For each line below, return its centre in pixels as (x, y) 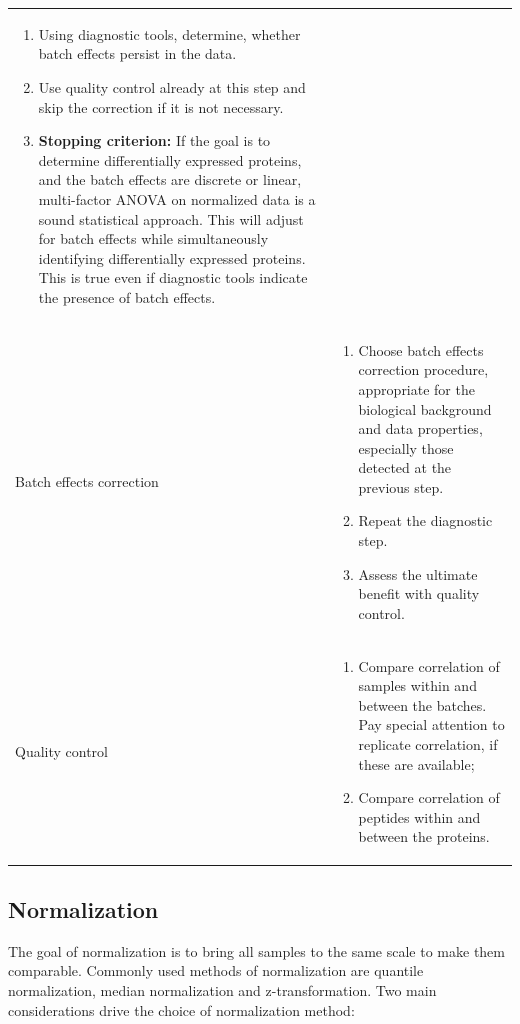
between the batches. (422, 704)
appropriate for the (416, 388)
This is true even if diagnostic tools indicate (173, 277)
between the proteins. (424, 836)
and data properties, (420, 428)
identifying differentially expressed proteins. (172, 257)
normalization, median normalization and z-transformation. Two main (222, 989)
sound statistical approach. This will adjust (171, 218)
